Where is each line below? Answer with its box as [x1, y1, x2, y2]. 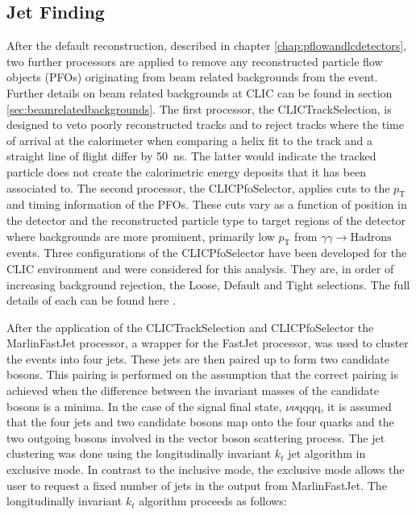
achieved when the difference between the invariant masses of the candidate [6, 382, 379, 399]
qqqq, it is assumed [297, 397, 392, 414]
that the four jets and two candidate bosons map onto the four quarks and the [6, 413, 394, 430]
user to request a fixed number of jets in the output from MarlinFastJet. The [6, 476, 387, 493]
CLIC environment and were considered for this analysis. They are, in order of [6, 260, 394, 276]
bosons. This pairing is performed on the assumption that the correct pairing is [6, 366, 398, 383]
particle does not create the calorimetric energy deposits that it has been [6, 163, 367, 180]
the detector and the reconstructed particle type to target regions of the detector [6, 211, 406, 228]
